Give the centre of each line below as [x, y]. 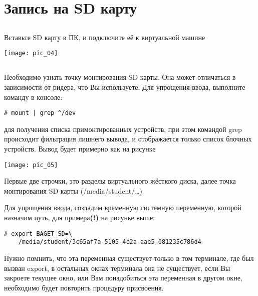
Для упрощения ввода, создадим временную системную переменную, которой [123, 207]
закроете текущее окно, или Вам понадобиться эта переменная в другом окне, [123, 278]
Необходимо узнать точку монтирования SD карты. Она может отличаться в [120, 77]
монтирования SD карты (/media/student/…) [73, 190]
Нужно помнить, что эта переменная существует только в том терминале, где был [129, 258]
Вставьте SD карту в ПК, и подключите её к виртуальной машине [105, 37]
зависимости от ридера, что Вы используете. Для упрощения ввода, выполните [125, 87]
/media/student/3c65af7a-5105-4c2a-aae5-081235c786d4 [110, 242]
